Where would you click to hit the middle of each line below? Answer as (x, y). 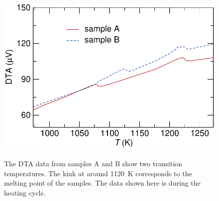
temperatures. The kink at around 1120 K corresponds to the (98, 173)
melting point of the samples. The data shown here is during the (102, 183)
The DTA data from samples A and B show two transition (93, 164)
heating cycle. (25, 192)
